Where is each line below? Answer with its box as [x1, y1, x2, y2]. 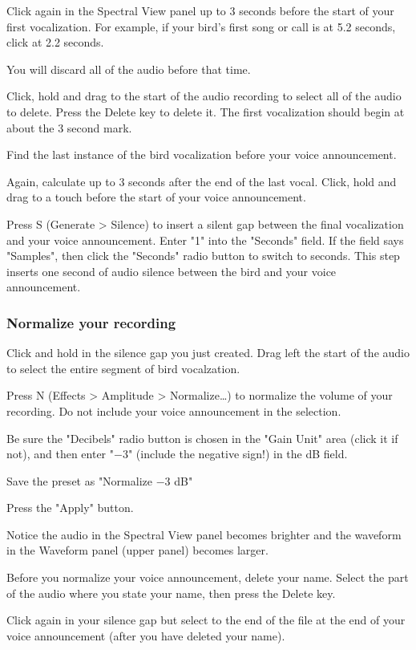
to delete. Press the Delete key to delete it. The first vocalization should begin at [6, 103, 405, 120]
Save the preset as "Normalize [6, 472, 152, 489]
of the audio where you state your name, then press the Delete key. [6, 584, 336, 601]
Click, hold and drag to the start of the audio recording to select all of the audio [6, 87, 402, 104]
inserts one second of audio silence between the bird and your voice [6, 262, 337, 279]
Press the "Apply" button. [6, 499, 134, 516]
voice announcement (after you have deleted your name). [6, 627, 285, 644]
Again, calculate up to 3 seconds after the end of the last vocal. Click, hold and [6, 173, 397, 189]
